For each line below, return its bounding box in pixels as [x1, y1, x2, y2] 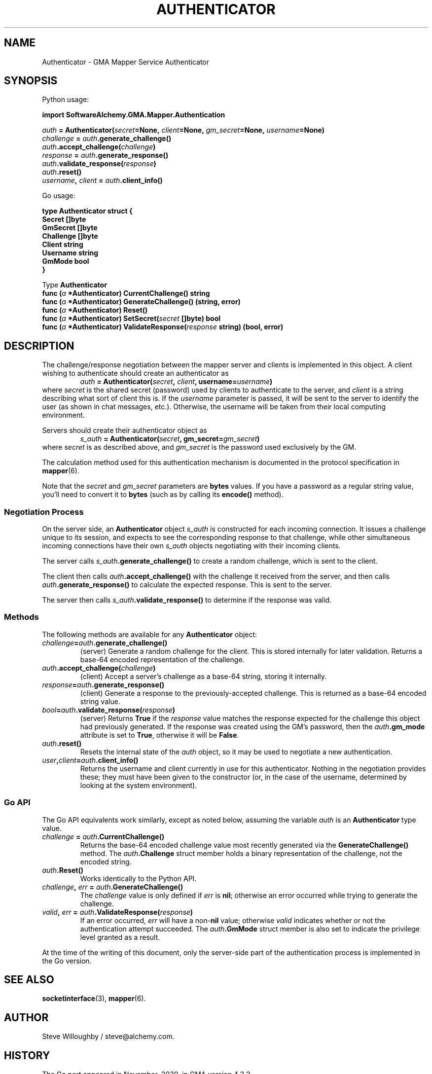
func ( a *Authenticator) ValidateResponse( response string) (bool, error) [42, 322, 284, 331]
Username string [42, 249, 98, 257]
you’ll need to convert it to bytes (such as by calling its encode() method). [42, 490, 284, 499]
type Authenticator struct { [42, 207, 133, 215]
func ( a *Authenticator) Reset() [42, 306, 148, 315]
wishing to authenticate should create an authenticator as [42, 369, 229, 378]
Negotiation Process [4, 506, 84, 517]
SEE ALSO [4, 973, 54, 986]
